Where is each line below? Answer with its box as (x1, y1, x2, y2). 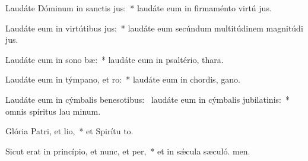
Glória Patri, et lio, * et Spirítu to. (5, 125, 134, 137)
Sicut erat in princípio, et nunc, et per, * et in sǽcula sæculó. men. (5, 144, 250, 157)
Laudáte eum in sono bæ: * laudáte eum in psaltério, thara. (5, 53, 224, 65)
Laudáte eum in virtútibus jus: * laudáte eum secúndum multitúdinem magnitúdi (5, 21, 303, 34)
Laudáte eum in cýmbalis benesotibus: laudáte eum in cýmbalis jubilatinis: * (5, 93, 290, 105)
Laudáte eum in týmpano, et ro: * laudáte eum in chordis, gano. (5, 73, 240, 86)
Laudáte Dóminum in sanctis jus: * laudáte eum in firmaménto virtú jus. (5, 2, 272, 14)
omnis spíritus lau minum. (5, 105, 101, 117)
